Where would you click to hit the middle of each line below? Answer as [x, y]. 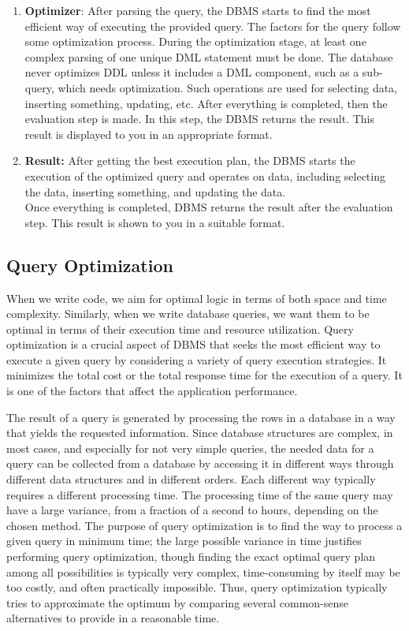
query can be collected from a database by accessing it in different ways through [200, 463]
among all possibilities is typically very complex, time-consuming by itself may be [203, 571]
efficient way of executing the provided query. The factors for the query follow [213, 26]
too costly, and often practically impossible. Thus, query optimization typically [197, 587]
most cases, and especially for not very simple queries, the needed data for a [190, 448]
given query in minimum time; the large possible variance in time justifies [184, 541]
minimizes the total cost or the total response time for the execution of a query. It [204, 375]
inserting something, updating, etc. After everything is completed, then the [206, 103]
